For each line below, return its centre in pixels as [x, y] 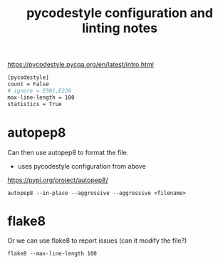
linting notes [120, 28]
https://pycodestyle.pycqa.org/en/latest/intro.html [81, 65]
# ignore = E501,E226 [40, 90]
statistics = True [35, 104]
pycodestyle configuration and [120, 13]
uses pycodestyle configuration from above [82, 166]
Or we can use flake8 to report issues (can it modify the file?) [97, 241]
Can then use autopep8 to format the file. [68, 152]
